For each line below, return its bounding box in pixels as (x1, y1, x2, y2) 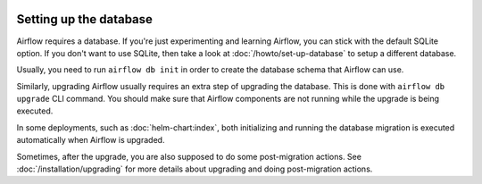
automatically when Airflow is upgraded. (16, 135, 165, 146)
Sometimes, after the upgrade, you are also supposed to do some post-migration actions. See (16, 151, 361, 162)
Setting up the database (16, 12, 154, 27)
